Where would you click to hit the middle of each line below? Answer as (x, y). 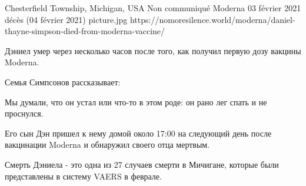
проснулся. (24, 113)
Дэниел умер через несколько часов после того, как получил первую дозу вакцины (153, 50)
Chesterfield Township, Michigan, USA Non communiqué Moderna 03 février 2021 (153, 8)
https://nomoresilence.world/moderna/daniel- (212, 19)
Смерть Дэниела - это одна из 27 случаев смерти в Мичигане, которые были (142, 164)
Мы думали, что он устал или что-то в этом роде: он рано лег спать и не (136, 102)
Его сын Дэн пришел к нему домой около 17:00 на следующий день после (138, 133)
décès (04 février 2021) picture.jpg (66, 19)
